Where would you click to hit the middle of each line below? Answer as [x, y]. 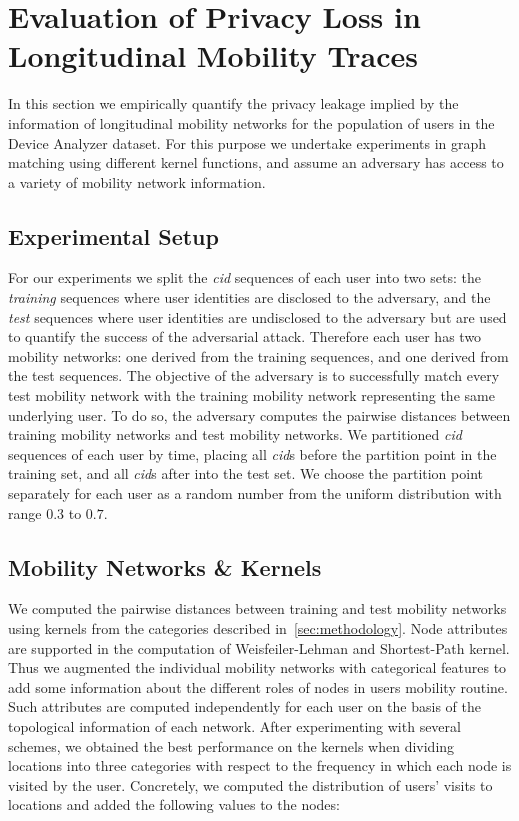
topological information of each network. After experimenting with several [234, 725]
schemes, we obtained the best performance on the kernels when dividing [231, 745]
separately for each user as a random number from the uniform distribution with [255, 493]
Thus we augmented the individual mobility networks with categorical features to [257, 667]
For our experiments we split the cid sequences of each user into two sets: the [244, 277]
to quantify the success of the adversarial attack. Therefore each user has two [245, 336]
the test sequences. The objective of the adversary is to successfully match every [254, 375]
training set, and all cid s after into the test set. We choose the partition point [245, 473]
